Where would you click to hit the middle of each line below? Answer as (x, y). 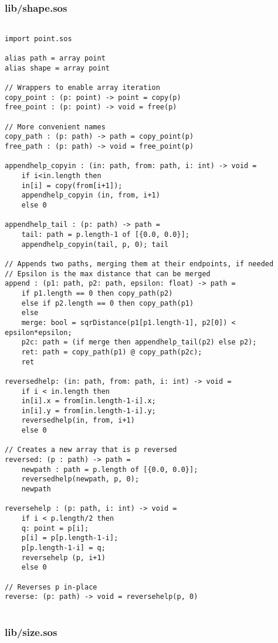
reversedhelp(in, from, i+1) (78, 421)
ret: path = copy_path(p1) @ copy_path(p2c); (112, 352)
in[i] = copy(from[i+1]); (72, 185)
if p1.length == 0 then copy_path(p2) (97, 293)
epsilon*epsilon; (38, 332)
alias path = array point (55, 58)
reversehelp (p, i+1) (63, 557)
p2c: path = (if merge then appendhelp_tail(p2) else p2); (139, 342)
